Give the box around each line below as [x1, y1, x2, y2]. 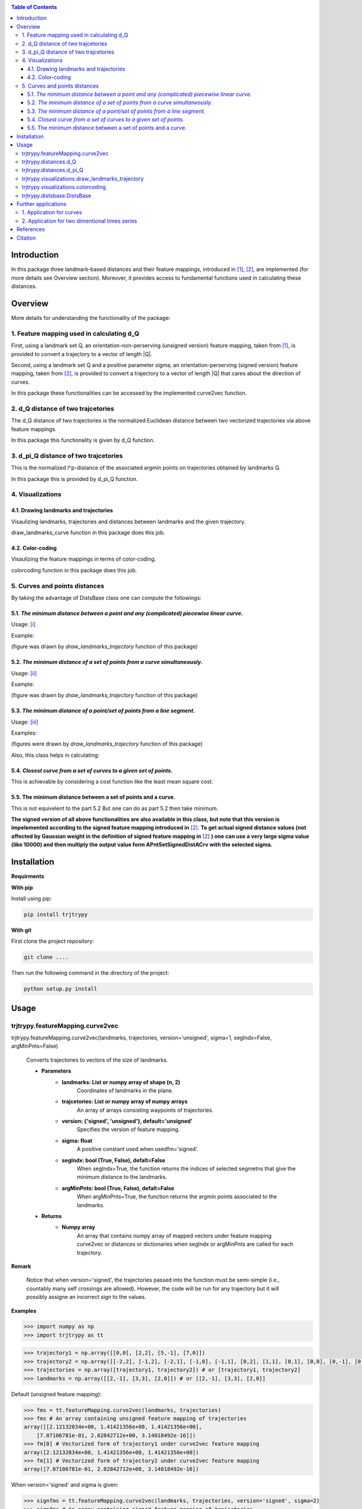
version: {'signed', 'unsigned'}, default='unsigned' [62, 1117, 193, 1125]
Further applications [16, 200, 66, 208]
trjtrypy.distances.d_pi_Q [22, 167, 84, 174]
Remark [11, 1262, 31, 1270]
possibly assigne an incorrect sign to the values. [26, 1294, 147, 1301]
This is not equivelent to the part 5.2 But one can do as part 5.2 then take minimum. [11, 805, 218, 812]
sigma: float [62, 1137, 93, 1144]
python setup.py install [24, 986, 98, 992]
